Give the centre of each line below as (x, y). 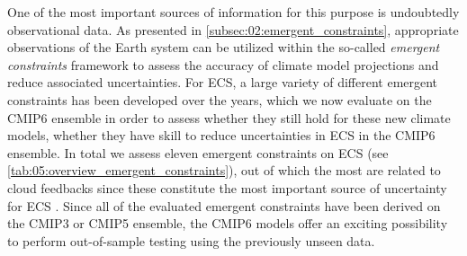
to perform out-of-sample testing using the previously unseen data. (191, 240)
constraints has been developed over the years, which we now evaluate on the (220, 99)
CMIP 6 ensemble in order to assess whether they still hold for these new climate (229, 117)
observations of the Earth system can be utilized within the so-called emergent (224, 47)
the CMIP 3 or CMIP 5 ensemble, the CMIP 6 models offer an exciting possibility (228, 223)
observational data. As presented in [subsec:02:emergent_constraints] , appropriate (233, 29)
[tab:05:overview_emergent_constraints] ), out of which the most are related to (224, 170)
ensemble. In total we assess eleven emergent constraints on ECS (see (198, 152)
